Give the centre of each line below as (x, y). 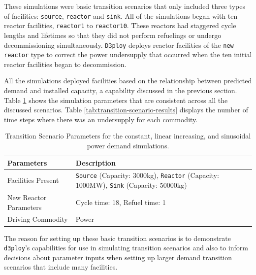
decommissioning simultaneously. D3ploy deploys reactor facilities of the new (119, 45)
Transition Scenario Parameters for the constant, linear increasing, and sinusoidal (128, 136)
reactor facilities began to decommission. (65, 64)
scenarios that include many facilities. (61, 267)
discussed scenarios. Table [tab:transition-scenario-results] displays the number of (126, 110)
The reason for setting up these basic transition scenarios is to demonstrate (117, 238)
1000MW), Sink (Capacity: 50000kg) (131, 185)
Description (96, 162)
